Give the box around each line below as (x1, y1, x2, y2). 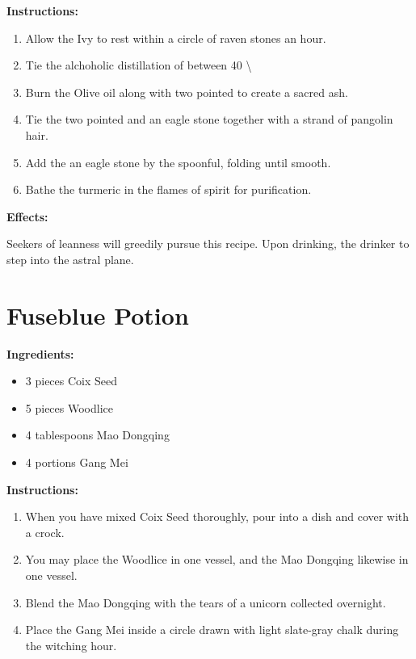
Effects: (6, 208, 48, 225)
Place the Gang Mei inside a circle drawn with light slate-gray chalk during (25, 621, 399, 638)
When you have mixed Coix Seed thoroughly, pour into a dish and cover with (25, 508, 410, 525)
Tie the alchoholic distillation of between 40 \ (25, 57, 252, 73)
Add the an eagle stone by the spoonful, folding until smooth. (25, 153, 331, 170)
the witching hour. (25, 636, 117, 653)
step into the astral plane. (6, 250, 134, 267)
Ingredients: (6, 345, 74, 362)
